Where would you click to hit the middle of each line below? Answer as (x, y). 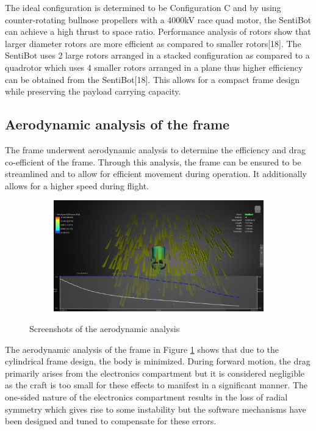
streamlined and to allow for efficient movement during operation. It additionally (156, 174)
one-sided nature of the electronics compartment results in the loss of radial (146, 397)
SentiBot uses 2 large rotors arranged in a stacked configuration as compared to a (157, 55)
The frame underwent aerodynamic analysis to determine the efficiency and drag (156, 149)
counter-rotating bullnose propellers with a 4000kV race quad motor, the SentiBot (158, 19)
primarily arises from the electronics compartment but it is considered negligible (155, 373)
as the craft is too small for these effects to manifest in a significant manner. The (156, 385)
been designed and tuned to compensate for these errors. (111, 421)
